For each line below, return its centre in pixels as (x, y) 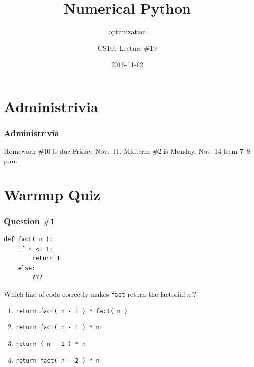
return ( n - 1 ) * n (50, 344)
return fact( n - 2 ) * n (58, 360)
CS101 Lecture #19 (127, 48)
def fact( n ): (29, 240)
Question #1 (30, 220)
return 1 (46, 259)
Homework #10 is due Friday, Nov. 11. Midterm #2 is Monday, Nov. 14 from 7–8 (127, 151)
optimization (127, 32)
